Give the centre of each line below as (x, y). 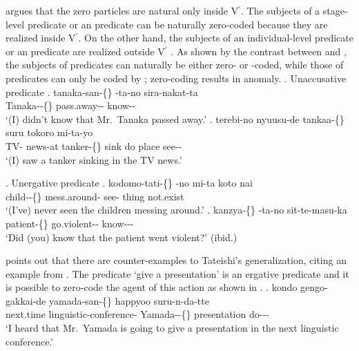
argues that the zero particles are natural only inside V (122, 10)
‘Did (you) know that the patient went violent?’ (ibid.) (122, 237)
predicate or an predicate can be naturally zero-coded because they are (177, 24)
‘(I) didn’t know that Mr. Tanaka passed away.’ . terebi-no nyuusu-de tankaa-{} (175, 118)
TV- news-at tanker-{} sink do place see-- (94, 145)
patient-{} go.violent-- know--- (70, 223)
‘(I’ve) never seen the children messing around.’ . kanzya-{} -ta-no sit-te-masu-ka (176, 210)
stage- (335, 10)
